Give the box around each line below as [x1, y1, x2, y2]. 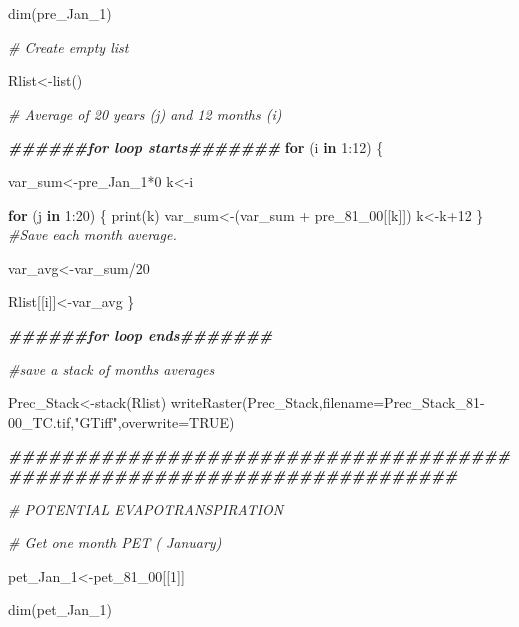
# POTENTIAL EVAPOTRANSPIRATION [8, 498, 284, 519]
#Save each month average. [8, 224, 177, 245]
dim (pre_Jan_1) [8, 3, 112, 23]
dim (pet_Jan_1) [8, 599, 113, 620]
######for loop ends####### [8, 324, 273, 345]
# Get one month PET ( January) [8, 532, 222, 553]
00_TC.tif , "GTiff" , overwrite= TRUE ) [8, 411, 235, 432]
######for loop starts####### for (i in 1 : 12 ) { [8, 137, 384, 158]
